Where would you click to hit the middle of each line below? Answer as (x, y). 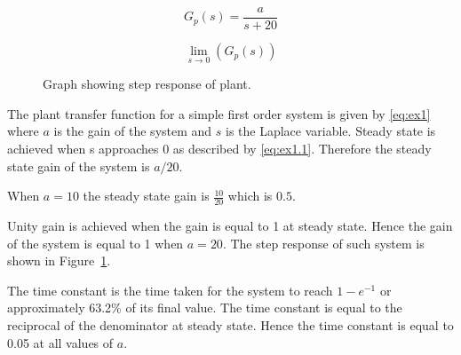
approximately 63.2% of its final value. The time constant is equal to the (205, 308)
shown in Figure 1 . (59, 260)
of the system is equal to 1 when (95, 243)
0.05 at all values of (60, 342)
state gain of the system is (79, 166)
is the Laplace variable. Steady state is (331, 131)
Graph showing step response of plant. (147, 84)
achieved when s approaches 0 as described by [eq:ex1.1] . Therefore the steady (219, 149)
